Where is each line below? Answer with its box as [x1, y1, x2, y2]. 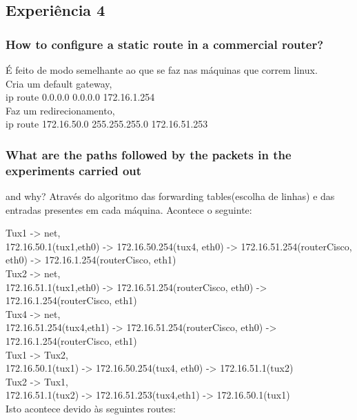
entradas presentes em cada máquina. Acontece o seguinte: [6, 202, 252, 217]
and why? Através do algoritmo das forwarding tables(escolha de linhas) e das [6, 189, 335, 203]
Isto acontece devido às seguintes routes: [6, 401, 176, 416]
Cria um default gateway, [6, 76, 112, 90]
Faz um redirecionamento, [6, 103, 115, 117]
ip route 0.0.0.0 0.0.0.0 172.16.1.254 [6, 90, 155, 104]
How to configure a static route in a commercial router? [6, 35, 324, 52]
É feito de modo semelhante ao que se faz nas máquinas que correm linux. [6, 63, 318, 77]
